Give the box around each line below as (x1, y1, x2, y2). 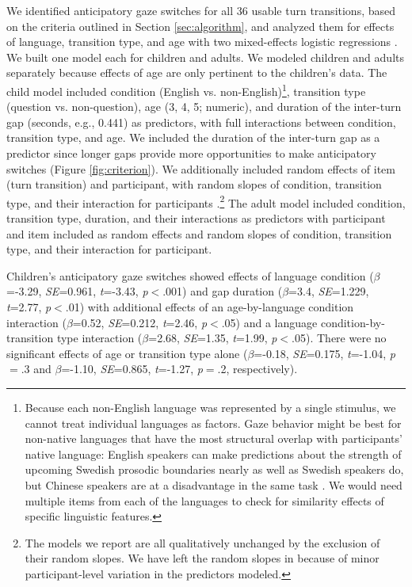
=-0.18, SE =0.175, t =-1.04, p (254, 345, 395, 361)
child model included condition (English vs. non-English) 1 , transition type (6, 80, 366, 99)
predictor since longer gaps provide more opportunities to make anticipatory (6, 145, 376, 161)
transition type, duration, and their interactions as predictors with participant (6, 210, 386, 227)
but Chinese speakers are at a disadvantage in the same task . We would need (25, 476, 402, 493)
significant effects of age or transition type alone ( (6, 345, 248, 361)
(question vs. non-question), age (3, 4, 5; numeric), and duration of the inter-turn (6, 98, 402, 115)
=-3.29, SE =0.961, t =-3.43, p (6, 283, 148, 299)
